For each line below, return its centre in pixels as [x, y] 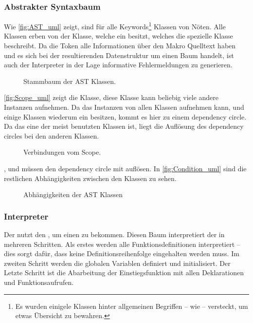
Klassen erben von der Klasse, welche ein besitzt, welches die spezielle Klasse [118, 36]
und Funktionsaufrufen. [39, 282]
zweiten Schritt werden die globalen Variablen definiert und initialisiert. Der [117, 263]
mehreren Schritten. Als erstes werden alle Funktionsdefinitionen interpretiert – [122, 244]
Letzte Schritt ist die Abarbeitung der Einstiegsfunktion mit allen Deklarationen [124, 273]
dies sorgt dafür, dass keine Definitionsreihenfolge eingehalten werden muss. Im [122, 253]
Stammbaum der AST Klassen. [70, 81]
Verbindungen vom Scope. [62, 152]
